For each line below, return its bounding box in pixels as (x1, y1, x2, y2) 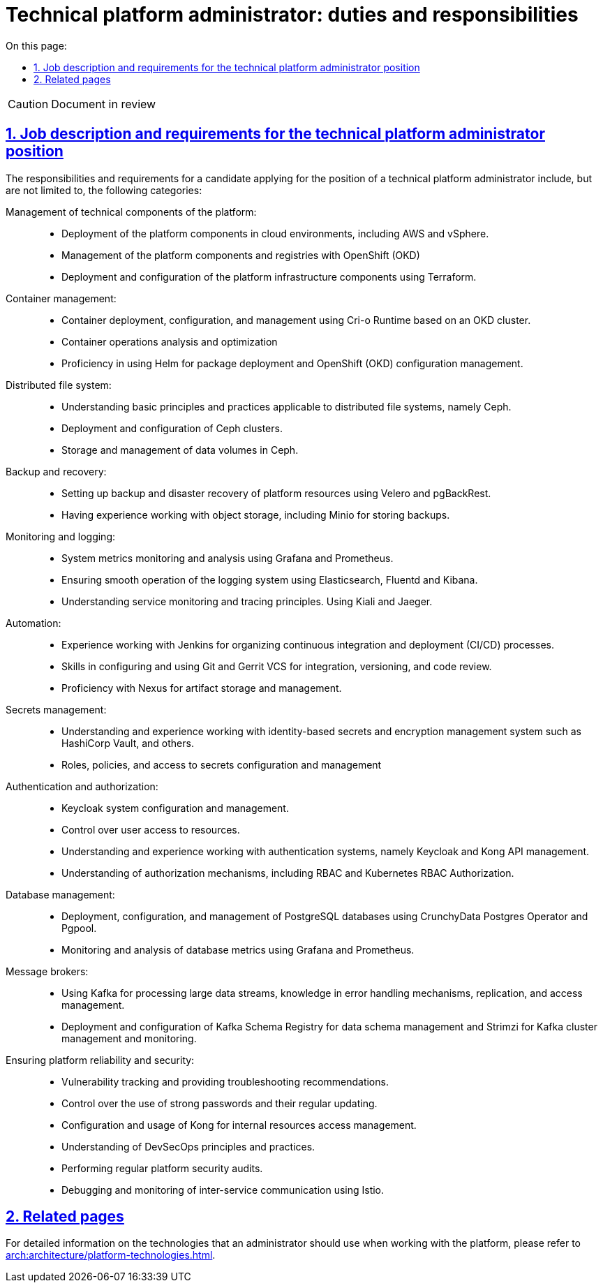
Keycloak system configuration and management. (61, 801, 289, 814)
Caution (8, 96, 49, 111)
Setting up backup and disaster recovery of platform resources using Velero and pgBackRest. (61, 487, 491, 499)
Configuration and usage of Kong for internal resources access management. (61, 1118, 417, 1131)
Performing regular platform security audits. (61, 1162, 263, 1174)
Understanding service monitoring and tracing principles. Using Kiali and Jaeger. (61, 595, 433, 607)
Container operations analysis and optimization (61, 335, 278, 348)
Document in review (51, 96, 156, 111)
